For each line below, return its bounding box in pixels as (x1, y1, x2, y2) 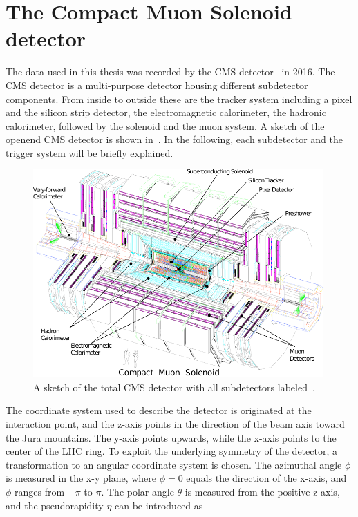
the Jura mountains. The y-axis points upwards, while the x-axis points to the (6, 430, 337, 444)
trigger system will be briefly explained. (6, 145, 173, 160)
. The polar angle (101, 484, 174, 498)
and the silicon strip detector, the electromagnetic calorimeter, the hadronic (6, 105, 326, 120)
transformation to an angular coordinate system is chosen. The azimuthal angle (6, 457, 342, 471)
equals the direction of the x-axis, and (186, 471, 347, 485)
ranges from (15, 484, 65, 498)
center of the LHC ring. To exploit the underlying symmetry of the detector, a (6, 444, 337, 458)
